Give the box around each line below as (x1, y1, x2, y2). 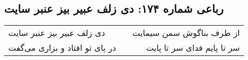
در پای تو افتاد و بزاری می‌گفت (8, 42, 116, 54)
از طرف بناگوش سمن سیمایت (132, 27, 240, 39)
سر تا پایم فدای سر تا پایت (146, 42, 240, 54)
